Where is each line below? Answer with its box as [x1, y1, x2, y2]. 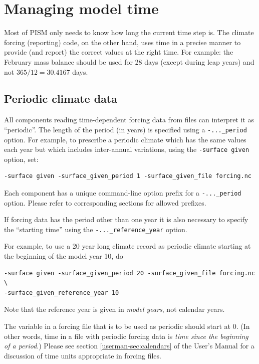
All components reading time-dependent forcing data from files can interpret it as [4, 114, 254, 125]
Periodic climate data [4, 91, 117, 106]
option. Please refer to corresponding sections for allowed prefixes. [4, 197, 206, 208]
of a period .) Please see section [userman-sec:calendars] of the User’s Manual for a [4, 340, 254, 351]
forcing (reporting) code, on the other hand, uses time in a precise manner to [4, 37, 241, 47]
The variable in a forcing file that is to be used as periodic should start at [4, 321, 231, 331]
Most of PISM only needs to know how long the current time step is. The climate [4, 27, 254, 38]
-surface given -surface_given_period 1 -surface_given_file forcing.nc [4, 172, 251, 180]
